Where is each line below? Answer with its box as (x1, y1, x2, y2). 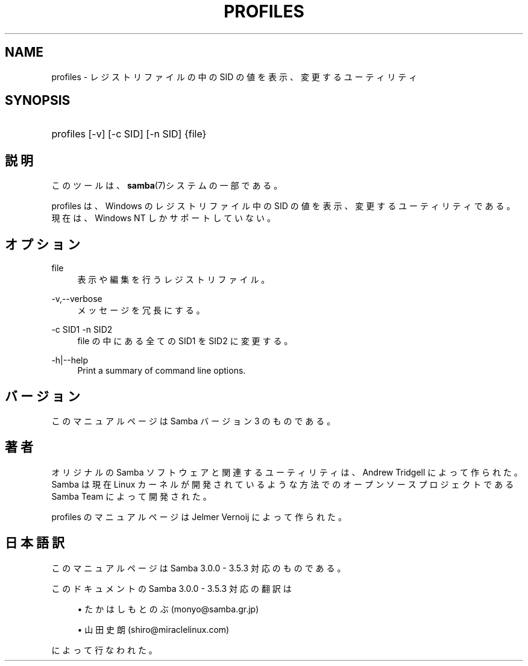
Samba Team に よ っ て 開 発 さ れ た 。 (51, 491, 212, 501)
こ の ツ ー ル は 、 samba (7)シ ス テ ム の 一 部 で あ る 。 (51, 180, 283, 191)
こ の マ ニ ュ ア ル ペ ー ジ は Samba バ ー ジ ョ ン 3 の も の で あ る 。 (51, 415, 336, 426)
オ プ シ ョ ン (5, 236, 80, 252)
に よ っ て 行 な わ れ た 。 (51, 644, 157, 655)
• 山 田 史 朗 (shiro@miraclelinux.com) (77, 624, 230, 635)
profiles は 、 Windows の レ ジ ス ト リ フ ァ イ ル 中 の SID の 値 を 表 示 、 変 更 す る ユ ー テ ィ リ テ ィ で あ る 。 (51, 201, 515, 212)
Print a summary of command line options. (77, 365, 246, 376)
